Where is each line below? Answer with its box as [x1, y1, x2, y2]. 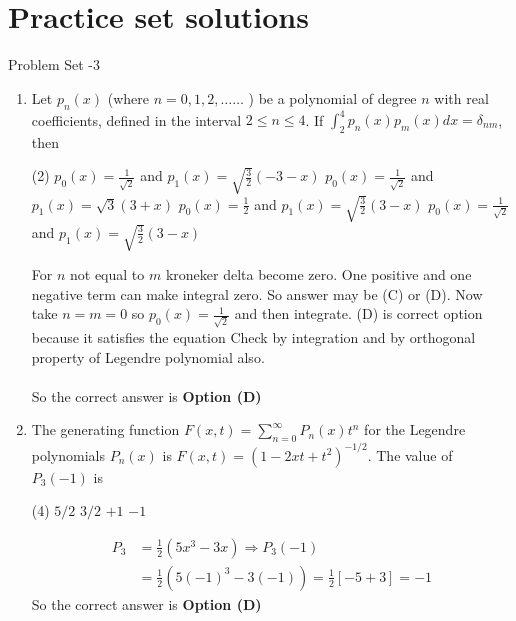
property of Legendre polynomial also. [31, 346, 265, 367]
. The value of [367, 444, 453, 465]
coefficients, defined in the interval [31, 109, 242, 130]
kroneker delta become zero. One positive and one [165, 264, 472, 285]
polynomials [31, 444, 106, 465]
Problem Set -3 [8, 54, 101, 75]
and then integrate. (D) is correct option [234, 303, 483, 324]
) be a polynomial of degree [248, 87, 417, 108]
